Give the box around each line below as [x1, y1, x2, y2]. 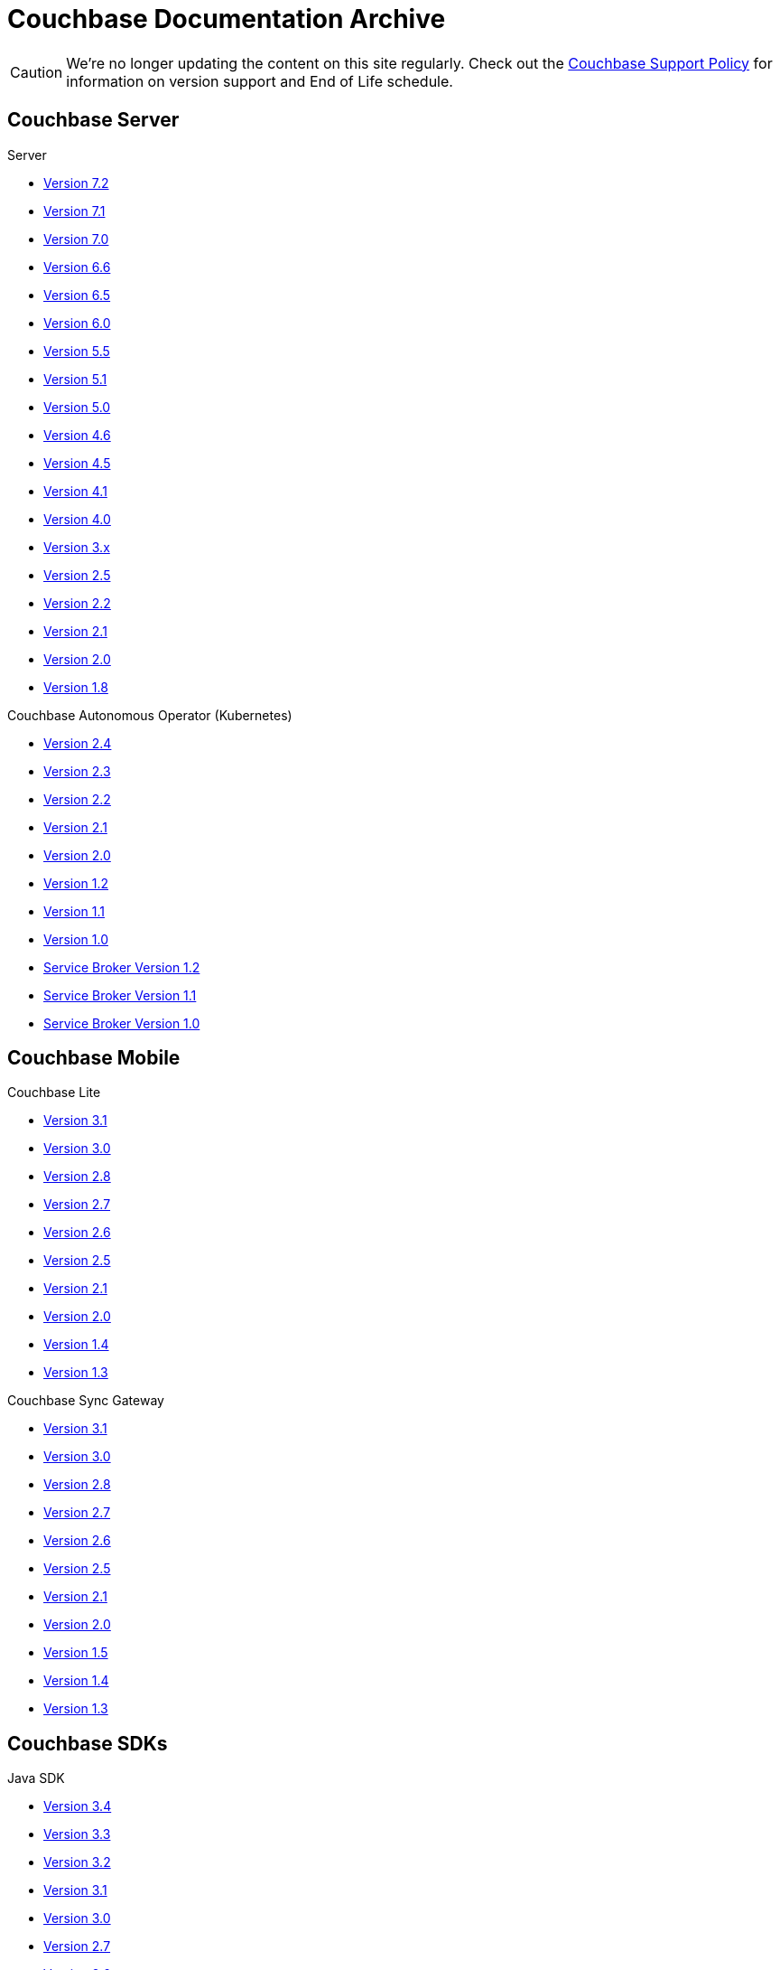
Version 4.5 [43, 455, 111, 471]
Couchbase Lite [7, 1084, 101, 1101]
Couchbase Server [7, 108, 180, 132]
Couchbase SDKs [7, 1731, 168, 1755]
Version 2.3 [43, 763, 111, 779]
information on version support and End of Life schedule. [66, 71, 453, 90]
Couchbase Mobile [7, 1046, 181, 1070]
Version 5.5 [43, 342, 110, 359]
